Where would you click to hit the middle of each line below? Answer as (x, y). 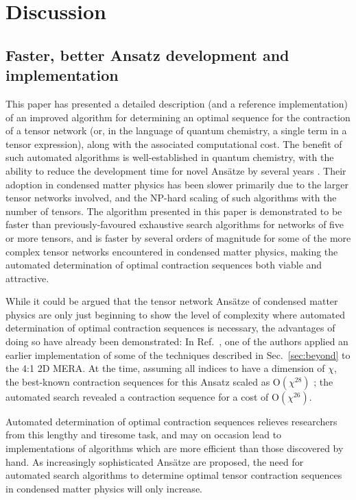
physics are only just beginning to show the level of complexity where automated (176, 314)
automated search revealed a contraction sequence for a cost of (137, 396)
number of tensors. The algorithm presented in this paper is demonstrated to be (174, 211)
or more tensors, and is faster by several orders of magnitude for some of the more (178, 237)
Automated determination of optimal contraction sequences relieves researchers (171, 421)
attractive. (27, 278)
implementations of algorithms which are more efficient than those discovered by (175, 448)
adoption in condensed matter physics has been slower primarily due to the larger (177, 184)
